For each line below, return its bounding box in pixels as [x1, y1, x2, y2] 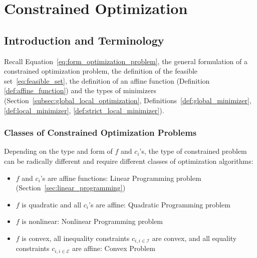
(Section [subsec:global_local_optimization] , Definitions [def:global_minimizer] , [4, 95, 251, 105]
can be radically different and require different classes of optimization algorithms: [4, 155, 253, 166]
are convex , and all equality [152, 232, 237, 243]
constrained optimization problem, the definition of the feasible [4, 66, 198, 76]
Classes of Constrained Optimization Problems [4, 126, 197, 139]
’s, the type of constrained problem [139, 146, 247, 156]
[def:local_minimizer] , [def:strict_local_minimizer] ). [4, 105, 164, 115]
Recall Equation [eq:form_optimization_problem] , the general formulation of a [4, 56, 247, 66]
